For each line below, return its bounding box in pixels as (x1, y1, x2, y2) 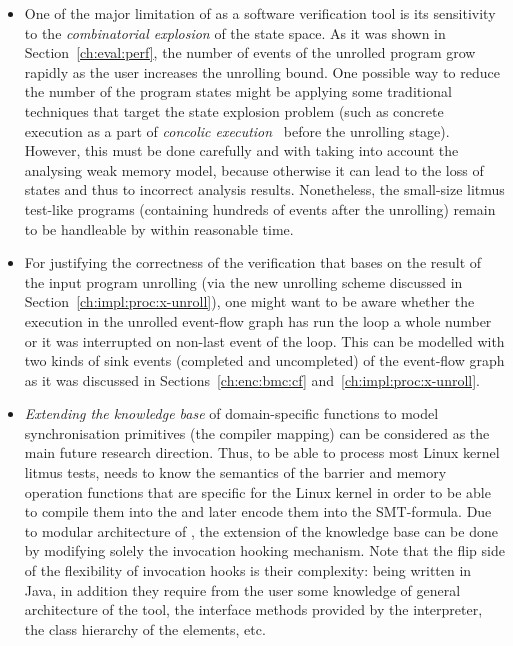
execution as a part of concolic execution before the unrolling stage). (24, 120, 450, 141)
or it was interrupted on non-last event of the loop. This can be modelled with (24, 330, 505, 351)
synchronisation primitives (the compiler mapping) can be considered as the (24, 422, 490, 443)
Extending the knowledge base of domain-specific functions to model (24, 403, 439, 424)
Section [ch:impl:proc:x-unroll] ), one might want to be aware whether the (24, 291, 475, 312)
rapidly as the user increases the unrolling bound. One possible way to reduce (24, 61, 500, 82)
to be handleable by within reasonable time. (24, 218, 294, 239)
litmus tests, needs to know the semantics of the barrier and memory (24, 462, 447, 483)
